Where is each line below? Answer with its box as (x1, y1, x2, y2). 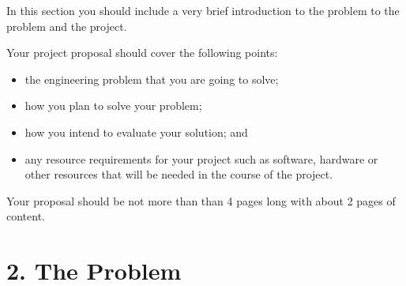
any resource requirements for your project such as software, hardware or (24, 150, 378, 167)
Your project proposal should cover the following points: (6, 44, 278, 61)
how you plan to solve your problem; (24, 97, 202, 114)
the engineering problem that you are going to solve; (24, 70, 279, 87)
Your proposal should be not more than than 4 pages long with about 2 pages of (6, 192, 396, 209)
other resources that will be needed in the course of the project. (24, 166, 333, 183)
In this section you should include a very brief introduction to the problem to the (6, 2, 400, 18)
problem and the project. (6, 17, 127, 34)
